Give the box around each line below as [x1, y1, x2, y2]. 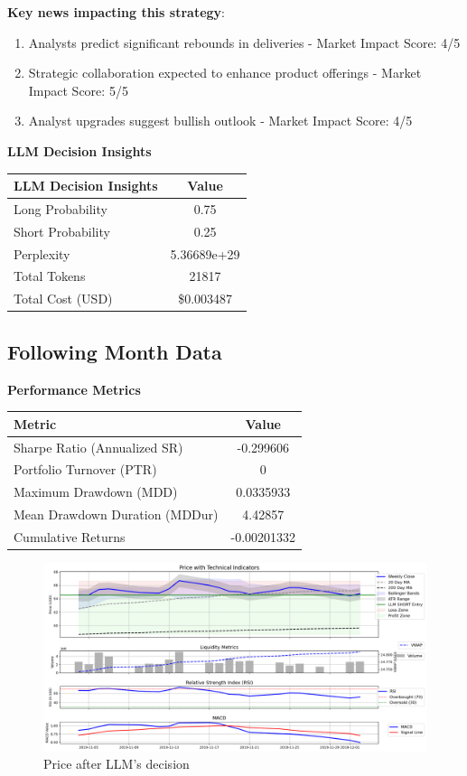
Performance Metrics [7, 379, 141, 398]
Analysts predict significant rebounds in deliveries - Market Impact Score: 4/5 [28, 33, 461, 51]
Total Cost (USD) [14, 289, 113, 308]
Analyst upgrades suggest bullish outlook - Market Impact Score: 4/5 [28, 111, 413, 130]
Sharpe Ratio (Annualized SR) [14, 437, 183, 456]
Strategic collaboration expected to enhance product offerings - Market [28, 63, 422, 82]
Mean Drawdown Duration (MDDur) [14, 505, 219, 524]
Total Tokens [14, 266, 86, 285]
